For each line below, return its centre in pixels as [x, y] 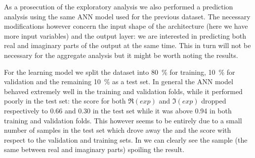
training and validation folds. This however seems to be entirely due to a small [123, 120]
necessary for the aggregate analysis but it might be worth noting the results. [121, 55]
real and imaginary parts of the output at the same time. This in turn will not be [127, 45]
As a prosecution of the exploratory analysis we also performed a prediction [119, 6]
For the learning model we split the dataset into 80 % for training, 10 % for [120, 72]
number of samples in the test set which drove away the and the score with [118, 130]
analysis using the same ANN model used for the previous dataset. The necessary [127, 16]
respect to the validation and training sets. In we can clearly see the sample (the [126, 139]
